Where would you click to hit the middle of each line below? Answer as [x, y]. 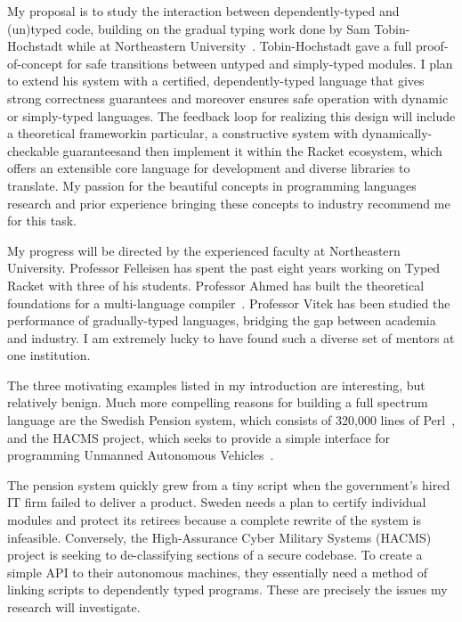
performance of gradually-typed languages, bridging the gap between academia [222, 320]
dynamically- [397, 133]
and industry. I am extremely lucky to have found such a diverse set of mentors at [231, 337]
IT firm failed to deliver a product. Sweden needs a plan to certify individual [217, 502]
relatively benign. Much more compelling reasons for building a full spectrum [218, 402]
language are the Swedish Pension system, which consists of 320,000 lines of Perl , [231, 420]
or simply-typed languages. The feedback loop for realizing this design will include [231, 115]
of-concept [35, 63]
